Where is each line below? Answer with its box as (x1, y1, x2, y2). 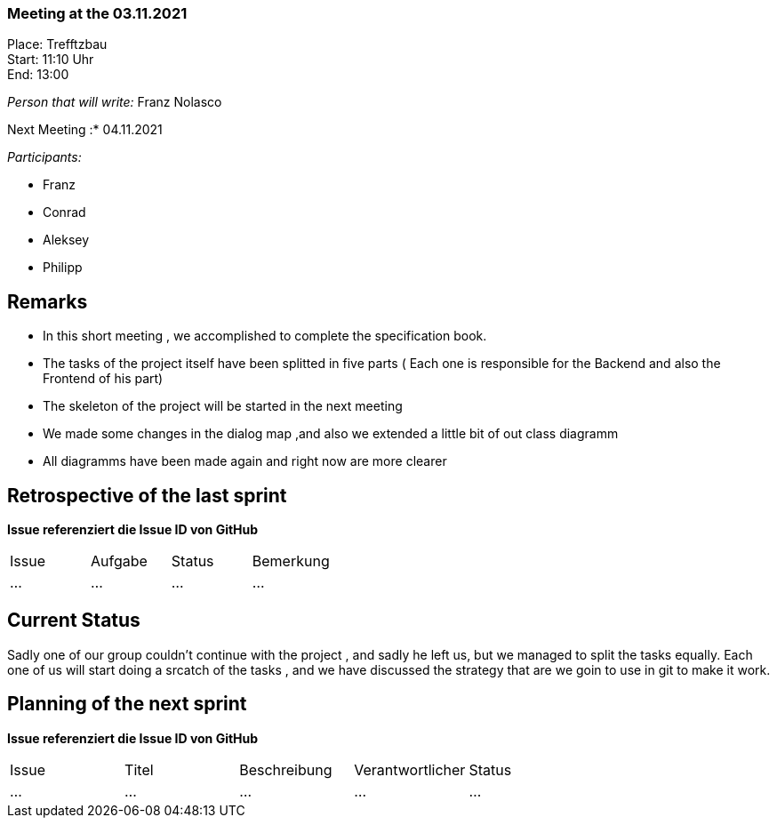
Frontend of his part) (43, 371, 164, 387)
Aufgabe (90, 552, 148, 571)
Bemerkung (252, 552, 330, 571)
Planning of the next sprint (7, 693, 247, 716)
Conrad (43, 204, 86, 220)
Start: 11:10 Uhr (7, 52, 94, 68)
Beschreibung (239, 760, 332, 779)
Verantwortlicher (354, 760, 466, 779)
